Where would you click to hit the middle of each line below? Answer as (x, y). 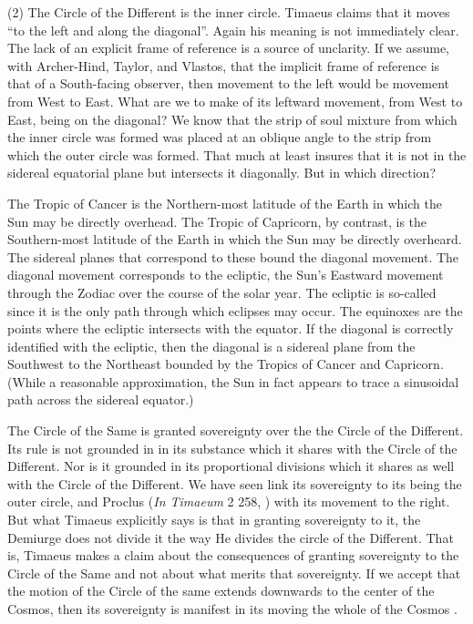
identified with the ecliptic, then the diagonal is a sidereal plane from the (211, 346)
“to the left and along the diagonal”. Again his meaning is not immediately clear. (233, 30)
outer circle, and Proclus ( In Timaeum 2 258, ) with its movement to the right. (229, 501)
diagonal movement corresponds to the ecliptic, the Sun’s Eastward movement (226, 275)
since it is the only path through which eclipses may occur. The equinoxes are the (235, 310)
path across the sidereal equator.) (101, 399)
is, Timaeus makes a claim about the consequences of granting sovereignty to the (233, 555)
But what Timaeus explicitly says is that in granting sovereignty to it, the (214, 520)
